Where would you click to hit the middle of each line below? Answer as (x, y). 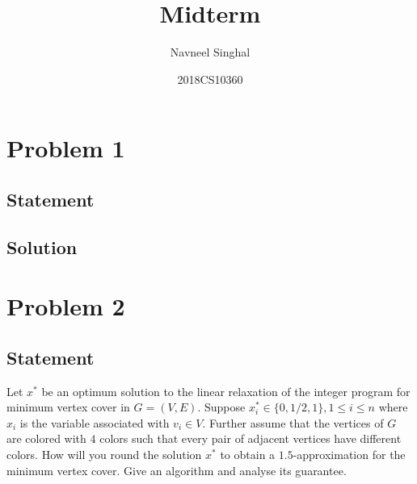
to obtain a (248, 455)
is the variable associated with (95, 422)
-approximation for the (349, 455)
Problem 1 (66, 148)
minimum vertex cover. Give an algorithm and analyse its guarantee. (177, 470)
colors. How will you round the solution (104, 455)
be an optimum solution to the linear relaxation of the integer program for (226, 391)
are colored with (46, 438)
